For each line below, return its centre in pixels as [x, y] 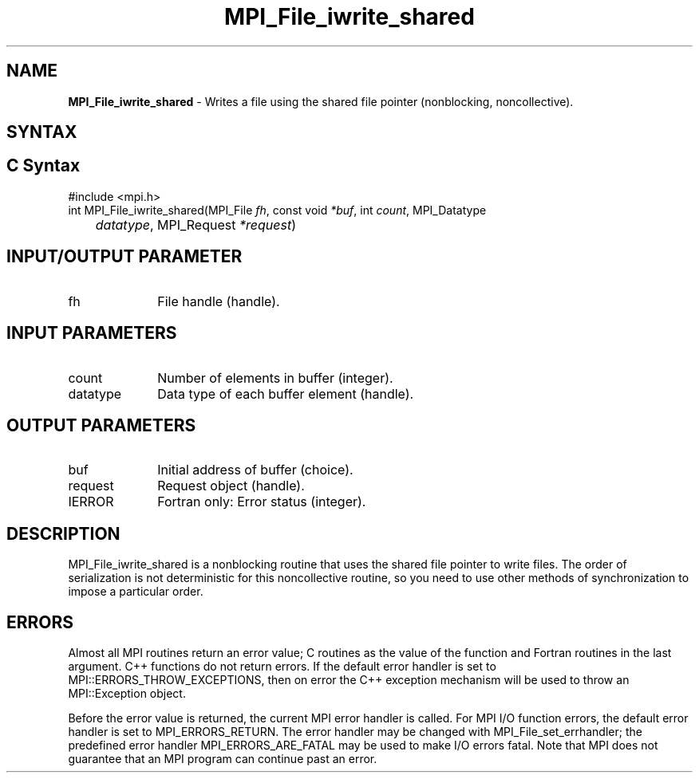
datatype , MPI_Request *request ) [195, 224]
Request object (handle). [231, 486]
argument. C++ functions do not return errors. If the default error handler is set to [282, 667]
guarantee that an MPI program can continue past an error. [223, 759]
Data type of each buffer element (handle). [286, 393]
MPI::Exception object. [127, 694]
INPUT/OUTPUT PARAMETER [124, 257]
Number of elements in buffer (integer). [275, 378]
